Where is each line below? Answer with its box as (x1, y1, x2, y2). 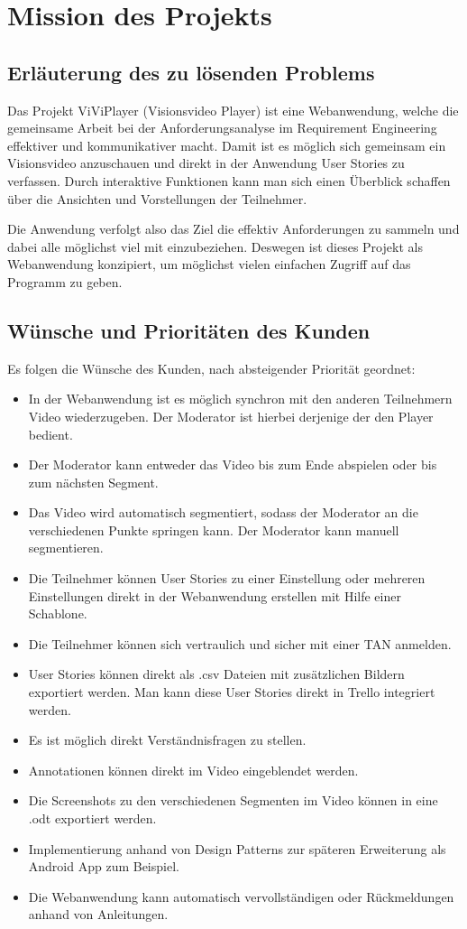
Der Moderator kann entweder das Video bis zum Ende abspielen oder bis (28, 455, 437, 474)
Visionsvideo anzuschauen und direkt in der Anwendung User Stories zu (7, 153, 405, 172)
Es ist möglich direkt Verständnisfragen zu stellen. (28, 730, 307, 749)
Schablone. (28, 604, 87, 623)
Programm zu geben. (7, 272, 123, 291)
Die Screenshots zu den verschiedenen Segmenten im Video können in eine (28, 791, 438, 810)
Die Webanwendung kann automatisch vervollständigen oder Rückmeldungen (28, 887, 454, 906)
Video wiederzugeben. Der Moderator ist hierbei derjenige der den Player (28, 406, 434, 425)
